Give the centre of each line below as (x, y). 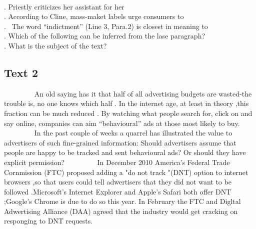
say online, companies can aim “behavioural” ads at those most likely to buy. (122, 123)
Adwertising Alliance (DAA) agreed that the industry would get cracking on (121, 211)
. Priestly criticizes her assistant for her (64, 6)
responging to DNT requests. (48, 221)
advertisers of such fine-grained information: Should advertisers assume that (120, 142)
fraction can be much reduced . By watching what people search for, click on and (128, 113)
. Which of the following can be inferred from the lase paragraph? (105, 36)
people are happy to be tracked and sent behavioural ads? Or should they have (125, 152)
